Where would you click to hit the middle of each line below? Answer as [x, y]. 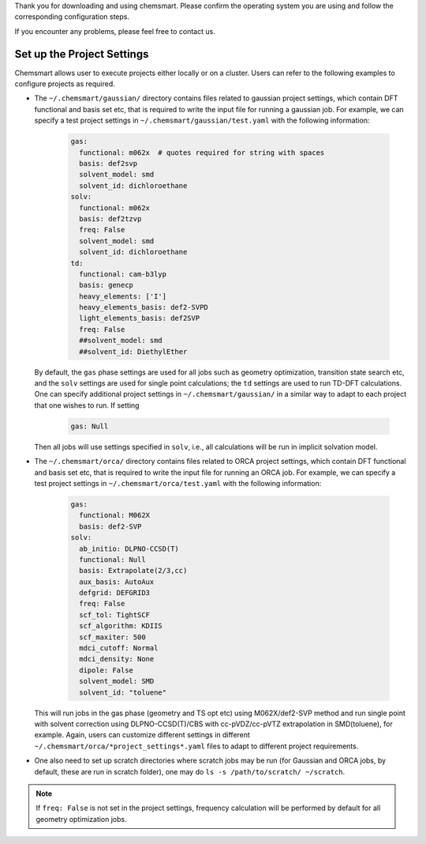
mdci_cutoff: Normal [119, 648]
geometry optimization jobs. [81, 819]
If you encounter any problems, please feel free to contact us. [115, 31]
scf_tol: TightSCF [114, 615]
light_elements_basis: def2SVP [140, 318]
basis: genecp [106, 285]
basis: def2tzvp [110, 219]
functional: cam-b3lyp [123, 274]
